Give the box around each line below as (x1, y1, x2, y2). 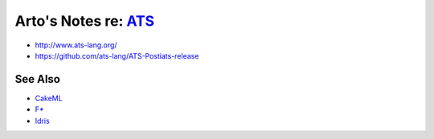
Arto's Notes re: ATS (14, 12, 155, 30)
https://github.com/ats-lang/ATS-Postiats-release (35, 51, 199, 60)
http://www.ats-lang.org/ (35, 40, 117, 50)
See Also (14, 72, 60, 86)
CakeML (35, 93, 63, 103)
